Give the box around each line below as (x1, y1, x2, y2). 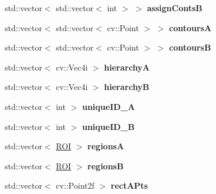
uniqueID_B (82, 120, 135, 132)
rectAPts (110, 179, 148, 192)
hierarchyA (104, 61, 150, 73)
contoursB (169, 41, 211, 53)
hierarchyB (104, 81, 150, 93)
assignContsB (147, 2, 203, 14)
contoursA (169, 21, 212, 34)
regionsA (87, 140, 124, 152)
